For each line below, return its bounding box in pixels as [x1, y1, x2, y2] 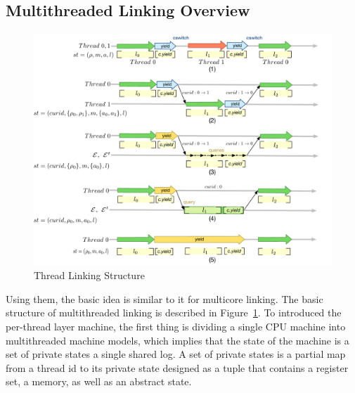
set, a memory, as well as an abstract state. [6, 374, 192, 389]
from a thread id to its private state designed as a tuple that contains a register [6, 360, 349, 375]
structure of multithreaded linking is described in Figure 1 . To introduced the [6, 305, 342, 320]
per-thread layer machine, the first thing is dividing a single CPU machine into [6, 319, 346, 333]
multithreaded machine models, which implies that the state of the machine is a [6, 333, 349, 347]
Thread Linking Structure [34, 268, 145, 283]
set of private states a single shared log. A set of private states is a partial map [6, 347, 346, 361]
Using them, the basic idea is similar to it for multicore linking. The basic [6, 291, 323, 306]
